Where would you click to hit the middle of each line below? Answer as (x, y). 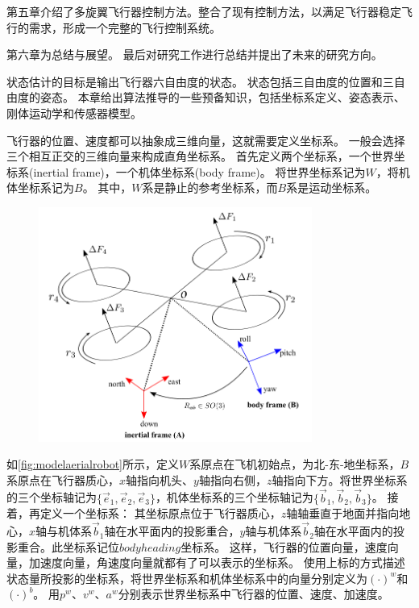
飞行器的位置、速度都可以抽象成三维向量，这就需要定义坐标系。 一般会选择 (206, 140)
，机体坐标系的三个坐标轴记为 (234, 497)
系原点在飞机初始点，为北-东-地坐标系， (295, 464)
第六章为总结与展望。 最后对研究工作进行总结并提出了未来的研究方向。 (195, 54)
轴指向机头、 (160, 479)
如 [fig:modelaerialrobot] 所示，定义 (93, 464)
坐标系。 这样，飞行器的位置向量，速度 (284, 546)
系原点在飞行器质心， (63, 479)
